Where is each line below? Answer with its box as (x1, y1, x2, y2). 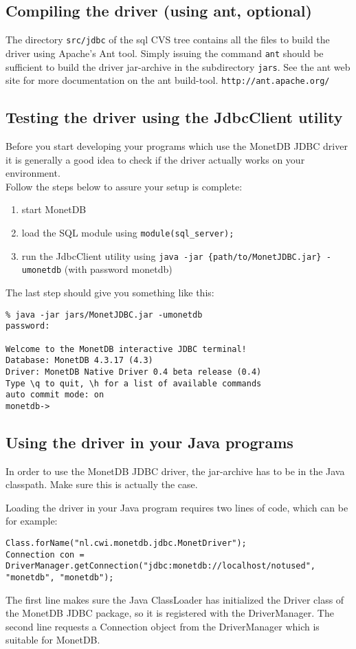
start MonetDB (21, 202, 87, 217)
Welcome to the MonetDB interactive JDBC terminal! (5, 344, 247, 354)
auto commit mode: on (5, 390, 104, 400)
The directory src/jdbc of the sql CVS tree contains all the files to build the (5, 32, 330, 47)
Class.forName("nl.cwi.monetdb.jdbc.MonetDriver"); (5, 538, 247, 549)
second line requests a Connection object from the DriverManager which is (5, 619, 320, 633)
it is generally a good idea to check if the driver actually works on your (5, 152, 305, 166)
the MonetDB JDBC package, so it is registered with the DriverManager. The (5, 606, 334, 620)
